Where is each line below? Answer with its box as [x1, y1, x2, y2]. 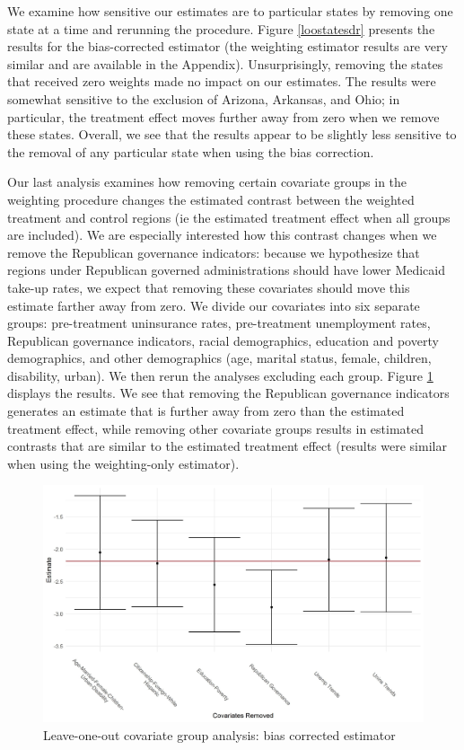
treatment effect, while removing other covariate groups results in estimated [7, 419, 425, 437]
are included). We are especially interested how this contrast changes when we [7, 225, 437, 244]
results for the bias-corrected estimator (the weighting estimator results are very [7, 37, 448, 56]
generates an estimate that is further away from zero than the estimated [7, 401, 405, 420]
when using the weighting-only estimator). [7, 454, 240, 472]
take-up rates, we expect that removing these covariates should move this [7, 278, 410, 296]
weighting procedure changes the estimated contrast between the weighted [7, 190, 415, 208]
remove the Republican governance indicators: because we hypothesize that [7, 243, 420, 261]
